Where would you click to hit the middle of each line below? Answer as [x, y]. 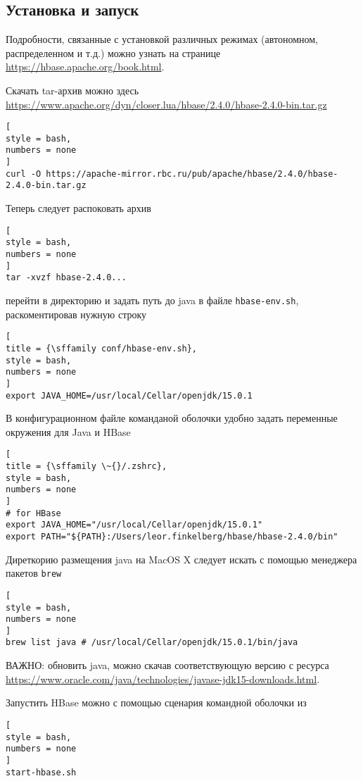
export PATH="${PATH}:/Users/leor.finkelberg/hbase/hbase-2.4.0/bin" [172, 536]
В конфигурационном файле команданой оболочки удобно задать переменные [172, 418]
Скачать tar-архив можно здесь [72, 90]
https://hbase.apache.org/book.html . [85, 67]
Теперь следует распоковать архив [78, 208]
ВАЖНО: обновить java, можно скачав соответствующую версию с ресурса [167, 665]
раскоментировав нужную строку [76, 314]
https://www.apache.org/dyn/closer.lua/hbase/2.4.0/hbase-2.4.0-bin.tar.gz [166, 104]
